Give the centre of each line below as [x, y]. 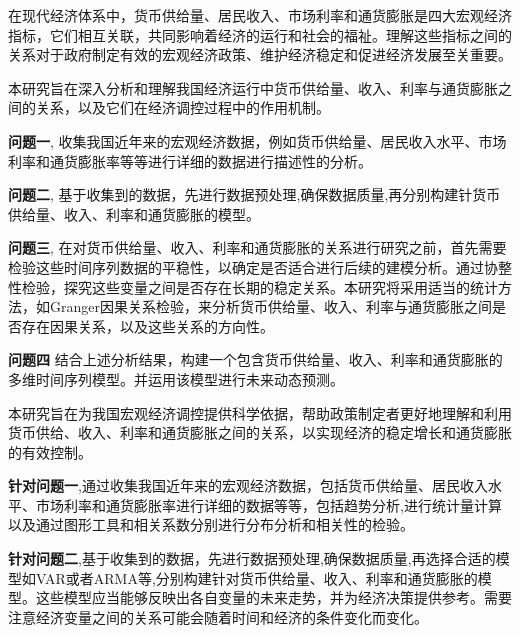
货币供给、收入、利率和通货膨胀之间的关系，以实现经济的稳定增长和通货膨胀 [260, 432]
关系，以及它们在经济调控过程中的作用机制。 [182, 107]
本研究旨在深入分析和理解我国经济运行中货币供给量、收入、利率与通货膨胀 [253, 87]
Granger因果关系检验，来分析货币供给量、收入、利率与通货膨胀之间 [270, 306]
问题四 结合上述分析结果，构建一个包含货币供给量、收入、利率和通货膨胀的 [255, 359]
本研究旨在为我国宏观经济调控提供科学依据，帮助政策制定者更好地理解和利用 [260, 412]
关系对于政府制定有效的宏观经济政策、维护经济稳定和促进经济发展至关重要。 [260, 54]
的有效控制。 [50, 451]
